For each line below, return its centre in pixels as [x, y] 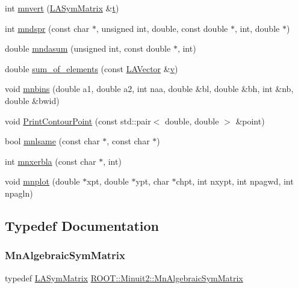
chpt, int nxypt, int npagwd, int [235, 181]
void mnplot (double [42, 181]
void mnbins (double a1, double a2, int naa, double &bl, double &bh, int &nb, [149, 89]
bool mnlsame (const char [52, 141]
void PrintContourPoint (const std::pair [78, 121]
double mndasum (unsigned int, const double [88, 48]
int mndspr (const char [47, 28]
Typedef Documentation [82, 225]
